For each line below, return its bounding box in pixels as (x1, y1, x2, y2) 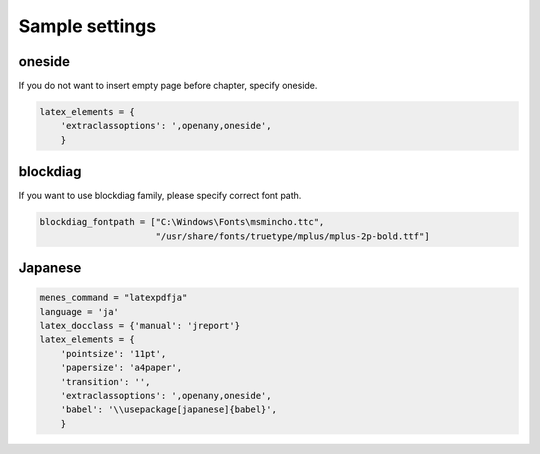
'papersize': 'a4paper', (60, 362, 183, 374)
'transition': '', (60, 376, 151, 387)
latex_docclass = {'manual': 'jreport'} (39, 320, 240, 332)
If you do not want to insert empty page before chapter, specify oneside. (18, 80, 318, 92)
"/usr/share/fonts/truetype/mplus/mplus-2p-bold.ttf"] (155, 230, 430, 242)
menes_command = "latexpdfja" (39, 292, 188, 304)
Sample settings (18, 15, 157, 37)
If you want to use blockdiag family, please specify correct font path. (18, 190, 302, 202)
